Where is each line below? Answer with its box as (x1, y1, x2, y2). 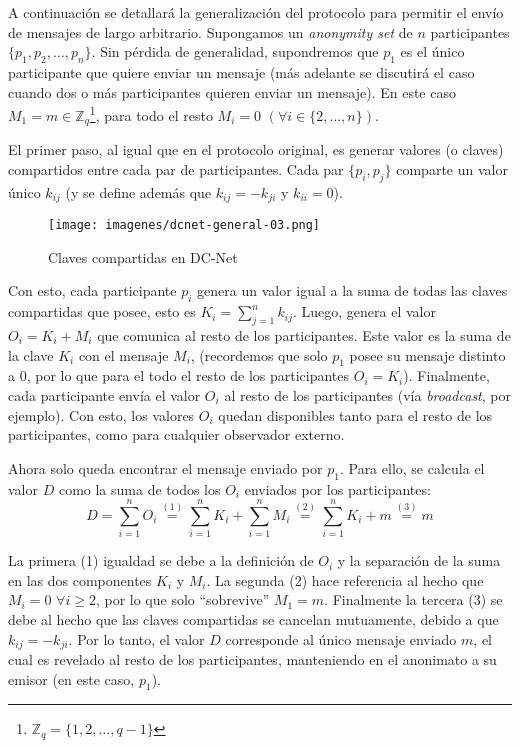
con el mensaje (78, 344, 169, 365)
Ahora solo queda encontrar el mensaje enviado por (8, 457, 323, 478)
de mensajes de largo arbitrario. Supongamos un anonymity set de (8, 21, 413, 42)
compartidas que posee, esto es (8, 301, 196, 322)
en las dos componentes (8, 569, 152, 590)
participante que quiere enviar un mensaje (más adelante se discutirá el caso (8, 61, 475, 82)
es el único (400, 41, 465, 62)
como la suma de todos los (58, 478, 221, 499)
